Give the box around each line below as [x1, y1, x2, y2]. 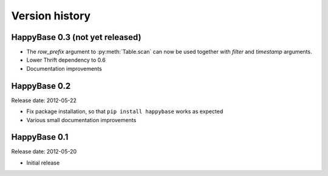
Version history [11, 9, 91, 22]
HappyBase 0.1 [11, 132, 69, 142]
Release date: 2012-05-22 [11, 97, 77, 104]
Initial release [26, 159, 60, 166]
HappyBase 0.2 [11, 80, 71, 91]
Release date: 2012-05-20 [11, 148, 77, 155]
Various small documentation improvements [26, 116, 137, 123]
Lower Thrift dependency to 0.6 [26, 56, 106, 64]
